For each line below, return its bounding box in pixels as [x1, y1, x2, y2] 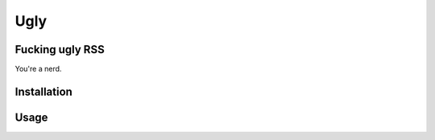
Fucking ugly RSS [14, 43, 105, 56]
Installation [14, 84, 72, 98]
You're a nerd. [14, 64, 62, 74]
